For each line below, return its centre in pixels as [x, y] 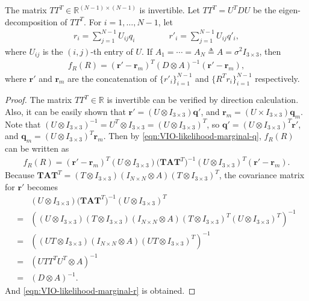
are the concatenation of [112, 78]
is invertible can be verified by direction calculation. [203, 100]
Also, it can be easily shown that [65, 111]
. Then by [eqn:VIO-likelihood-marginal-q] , [182, 136]
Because [20, 175]
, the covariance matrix [262, 175]
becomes [43, 186]
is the [53, 51]
